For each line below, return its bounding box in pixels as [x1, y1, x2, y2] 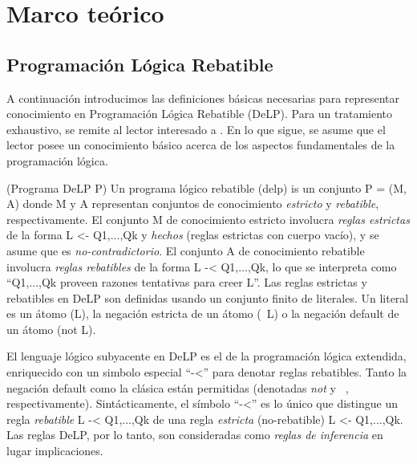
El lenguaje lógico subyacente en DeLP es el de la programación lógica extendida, [6, 348, 407, 364]
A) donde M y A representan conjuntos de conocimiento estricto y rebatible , [6, 195, 379, 212]
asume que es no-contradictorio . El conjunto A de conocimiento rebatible [6, 242, 365, 258]
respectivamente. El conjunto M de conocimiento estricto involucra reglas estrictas [6, 210, 410, 227]
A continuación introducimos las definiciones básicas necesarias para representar [6, 89, 400, 106]
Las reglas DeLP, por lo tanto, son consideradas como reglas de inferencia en [6, 426, 383, 443]
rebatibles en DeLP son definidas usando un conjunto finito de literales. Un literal [6, 289, 409, 306]
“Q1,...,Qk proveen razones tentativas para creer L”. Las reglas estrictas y [6, 274, 367, 291]
